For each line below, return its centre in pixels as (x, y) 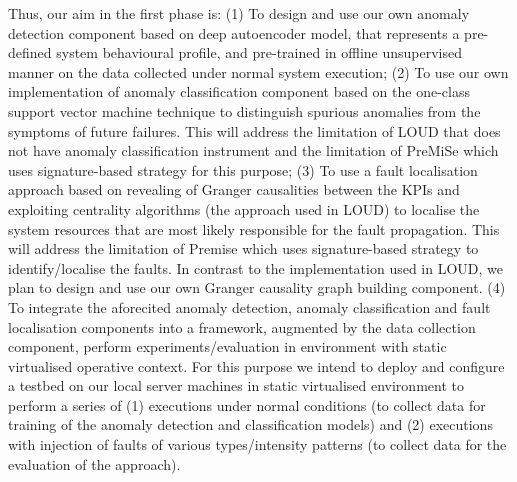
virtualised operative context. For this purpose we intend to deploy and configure (256, 365)
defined (30, 52)
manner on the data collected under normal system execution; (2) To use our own (258, 71)
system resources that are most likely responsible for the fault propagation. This (254, 228)
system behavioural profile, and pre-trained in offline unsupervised (259, 52)
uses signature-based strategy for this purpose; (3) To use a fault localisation (243, 169)
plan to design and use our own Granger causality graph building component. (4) (257, 287)
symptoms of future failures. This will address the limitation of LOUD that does (254, 130)
